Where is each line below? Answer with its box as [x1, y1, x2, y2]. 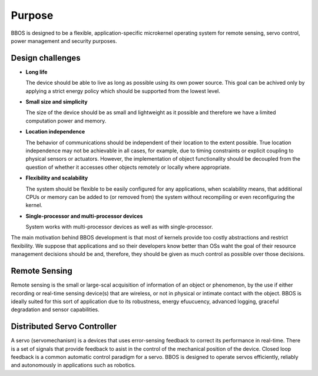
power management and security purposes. [11, 37, 117, 44]
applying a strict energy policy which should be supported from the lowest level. [25, 87, 221, 94]
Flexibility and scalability [25, 174, 88, 182]
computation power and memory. [25, 117, 107, 124]
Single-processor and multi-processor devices [25, 212, 143, 219]
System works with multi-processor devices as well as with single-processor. [25, 224, 213, 231]
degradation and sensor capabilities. [11, 306, 100, 313]
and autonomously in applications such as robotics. [11, 362, 136, 369]
